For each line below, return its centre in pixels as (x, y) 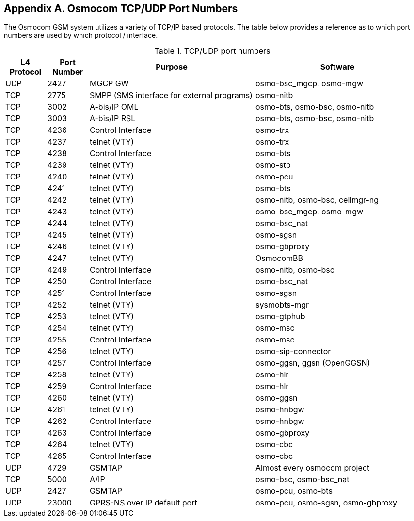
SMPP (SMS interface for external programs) (171, 95)
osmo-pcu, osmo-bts (294, 491)
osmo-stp (273, 165)
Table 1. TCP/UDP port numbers (212, 51)
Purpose (172, 67)
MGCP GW (109, 84)
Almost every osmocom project (313, 468)
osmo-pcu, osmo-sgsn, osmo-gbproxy (326, 503)
